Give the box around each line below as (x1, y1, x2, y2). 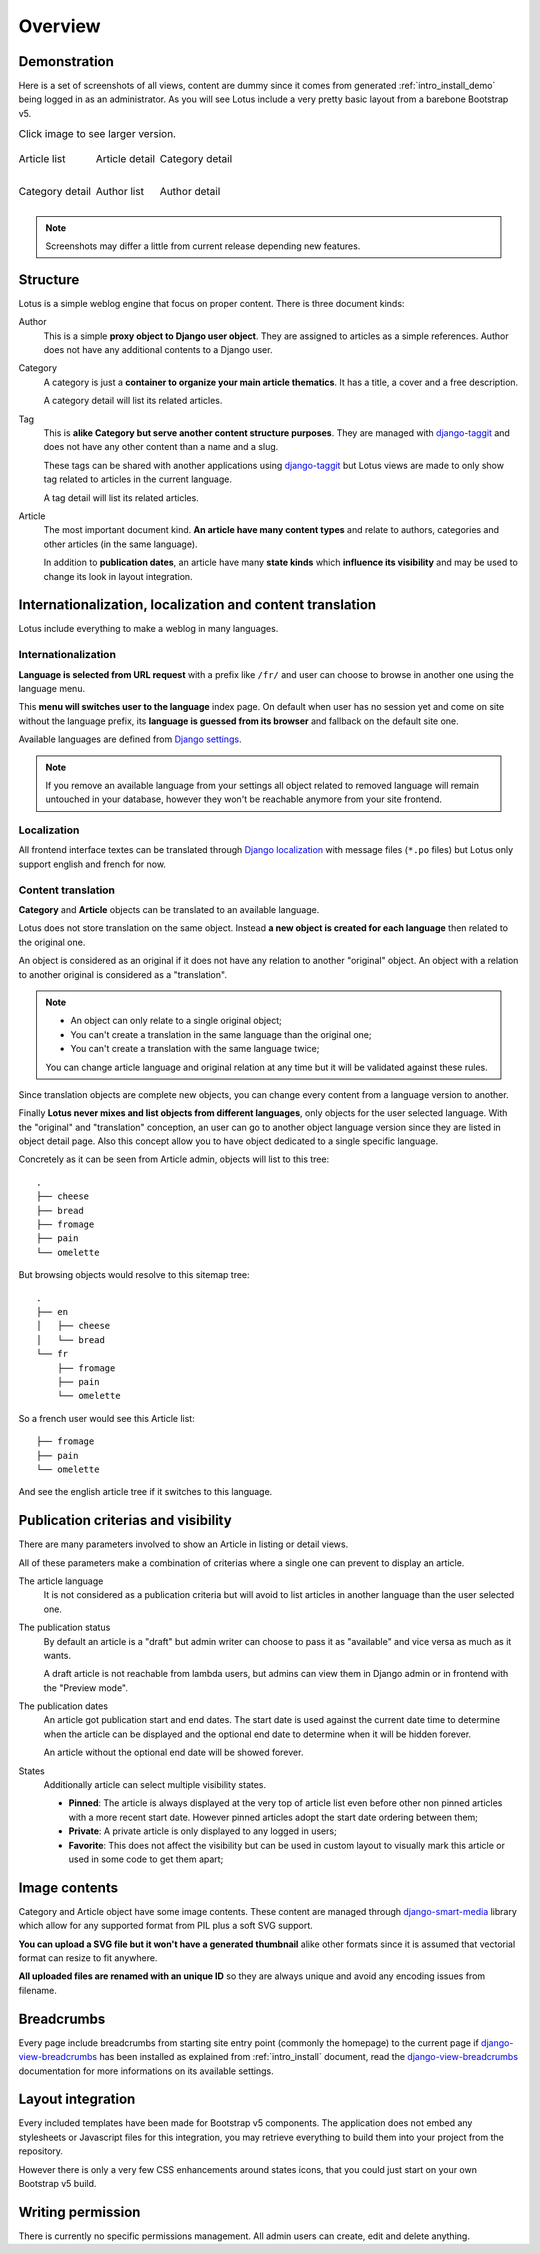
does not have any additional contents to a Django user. (43, 344, 273, 356)
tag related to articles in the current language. (43, 473, 232, 485)
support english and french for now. (18, 858, 167, 870)
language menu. (18, 682, 85, 694)
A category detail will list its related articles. (43, 395, 223, 407)
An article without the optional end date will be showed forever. (43, 1746, 304, 1759)
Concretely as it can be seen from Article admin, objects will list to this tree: (18, 1153, 330, 1165)
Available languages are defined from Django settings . (18, 733, 242, 745)
